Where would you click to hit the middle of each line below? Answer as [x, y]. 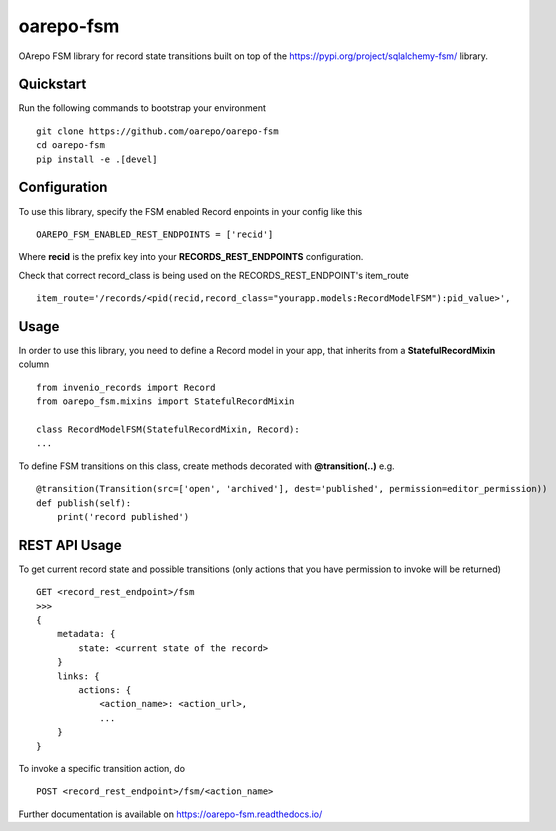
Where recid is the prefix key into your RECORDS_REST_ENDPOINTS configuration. [191, 257]
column [34, 364]
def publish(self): [84, 503]
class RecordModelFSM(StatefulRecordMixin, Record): [168, 429]
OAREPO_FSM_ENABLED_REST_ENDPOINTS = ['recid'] [155, 234]
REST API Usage [70, 545]
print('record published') [123, 516]
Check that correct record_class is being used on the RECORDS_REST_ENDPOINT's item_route [213, 275]
